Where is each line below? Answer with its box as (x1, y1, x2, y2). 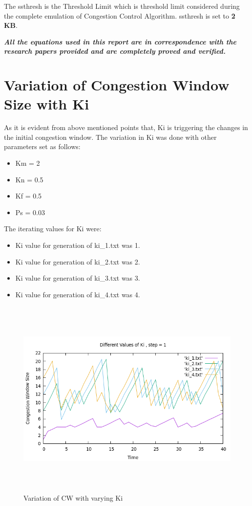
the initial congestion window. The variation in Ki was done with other (4, 132, 217, 142)
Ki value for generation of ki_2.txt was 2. (15, 256, 140, 266)
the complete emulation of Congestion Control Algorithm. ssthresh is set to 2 (4, 10, 235, 21)
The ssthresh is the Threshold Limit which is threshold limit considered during (4, 1, 240, 11)
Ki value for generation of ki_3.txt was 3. (15, 273, 140, 283)
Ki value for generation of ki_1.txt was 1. (15, 240, 140, 250)
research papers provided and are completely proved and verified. (4, 46, 226, 56)
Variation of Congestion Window (4, 75, 230, 95)
